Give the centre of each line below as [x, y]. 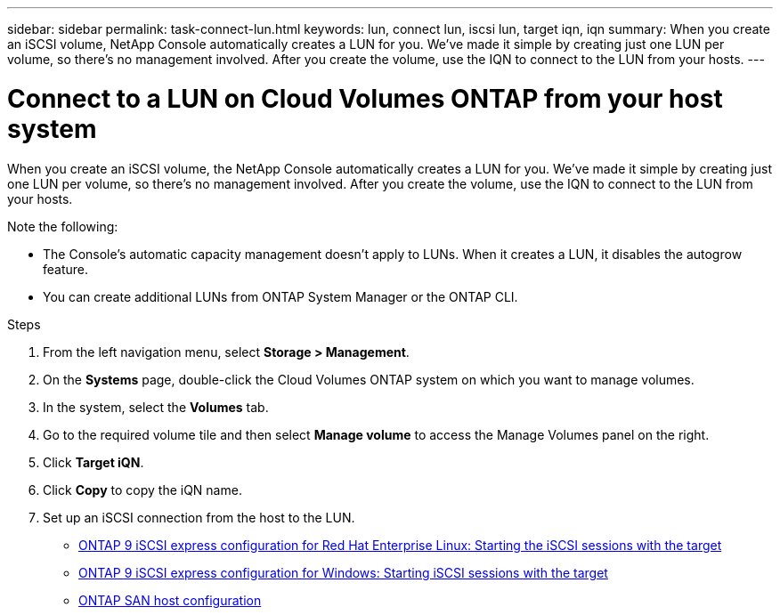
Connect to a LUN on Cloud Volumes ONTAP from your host [365, 98]
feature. [66, 269]
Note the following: [63, 226]
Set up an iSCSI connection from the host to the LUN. [199, 517]
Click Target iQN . [93, 462]
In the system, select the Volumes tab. [156, 407]
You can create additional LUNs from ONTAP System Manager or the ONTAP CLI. [280, 296]
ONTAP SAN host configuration [170, 600]
